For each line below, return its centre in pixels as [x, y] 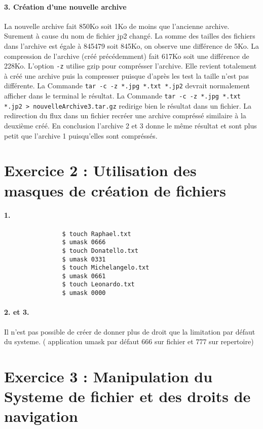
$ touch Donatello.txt [100, 251]
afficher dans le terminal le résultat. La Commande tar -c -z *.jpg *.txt [122, 96]
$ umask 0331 [84, 259]
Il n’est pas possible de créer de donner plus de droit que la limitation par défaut [130, 331]
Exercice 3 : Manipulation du [108, 376]
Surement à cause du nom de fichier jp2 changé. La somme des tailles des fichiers [130, 36]
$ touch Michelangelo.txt [106, 268]
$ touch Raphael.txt [97, 234]
